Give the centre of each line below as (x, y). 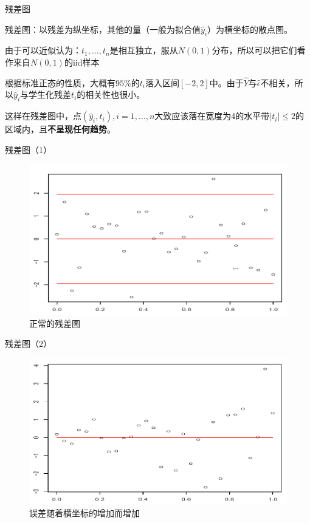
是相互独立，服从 (144, 50)
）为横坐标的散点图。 (250, 29)
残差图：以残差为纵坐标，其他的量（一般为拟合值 (103, 29)
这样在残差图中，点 (43, 116)
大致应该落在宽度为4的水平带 (212, 116)
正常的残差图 (55, 323)
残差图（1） (28, 149)
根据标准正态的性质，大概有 (60, 82)
